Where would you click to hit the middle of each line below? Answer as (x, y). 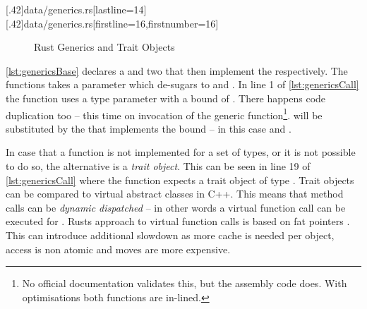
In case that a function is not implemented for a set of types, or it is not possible (181, 152)
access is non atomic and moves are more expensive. (118, 249)
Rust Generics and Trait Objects (104, 47)
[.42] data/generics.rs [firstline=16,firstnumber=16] (112, 23)
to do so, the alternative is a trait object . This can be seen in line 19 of (158, 166)
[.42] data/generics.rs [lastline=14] (76, 9)
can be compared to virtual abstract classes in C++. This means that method (175, 194)
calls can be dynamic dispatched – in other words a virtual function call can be (176, 207)
